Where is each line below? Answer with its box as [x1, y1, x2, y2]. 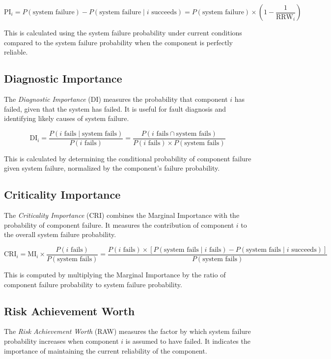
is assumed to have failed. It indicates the [125, 336, 250, 346]
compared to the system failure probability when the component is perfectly [4, 37, 233, 47]
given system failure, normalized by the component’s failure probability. [4, 163, 220, 173]
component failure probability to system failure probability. [4, 279, 182, 289]
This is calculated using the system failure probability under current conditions [4, 28, 242, 37]
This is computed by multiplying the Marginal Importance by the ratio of [4, 269, 226, 280]
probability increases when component [4, 336, 119, 346]
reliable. [4, 47, 28, 57]
